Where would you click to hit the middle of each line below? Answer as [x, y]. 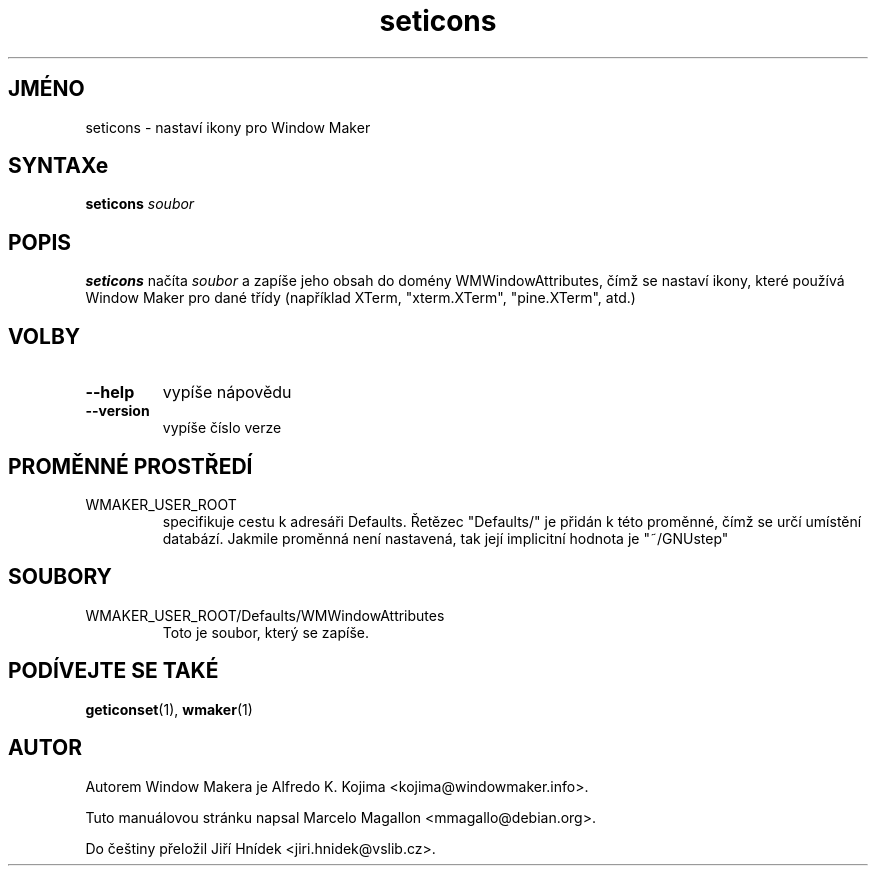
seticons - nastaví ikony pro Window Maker [228, 127]
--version [117, 411]
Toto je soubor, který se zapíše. [266, 632]
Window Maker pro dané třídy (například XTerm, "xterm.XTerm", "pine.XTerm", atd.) [360, 298]
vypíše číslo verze [222, 428]
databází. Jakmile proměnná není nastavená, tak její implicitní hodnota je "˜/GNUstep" [445, 538]
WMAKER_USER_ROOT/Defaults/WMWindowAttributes [265, 615]
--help [110, 392]
